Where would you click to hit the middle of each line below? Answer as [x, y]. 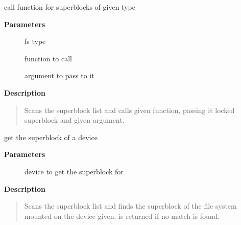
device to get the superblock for [74, 171]
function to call [48, 58]
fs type [35, 41]
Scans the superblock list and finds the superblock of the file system [130, 206]
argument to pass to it [59, 75]
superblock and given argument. [74, 120]
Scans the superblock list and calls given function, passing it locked [129, 110]
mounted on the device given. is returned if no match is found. [122, 216]
